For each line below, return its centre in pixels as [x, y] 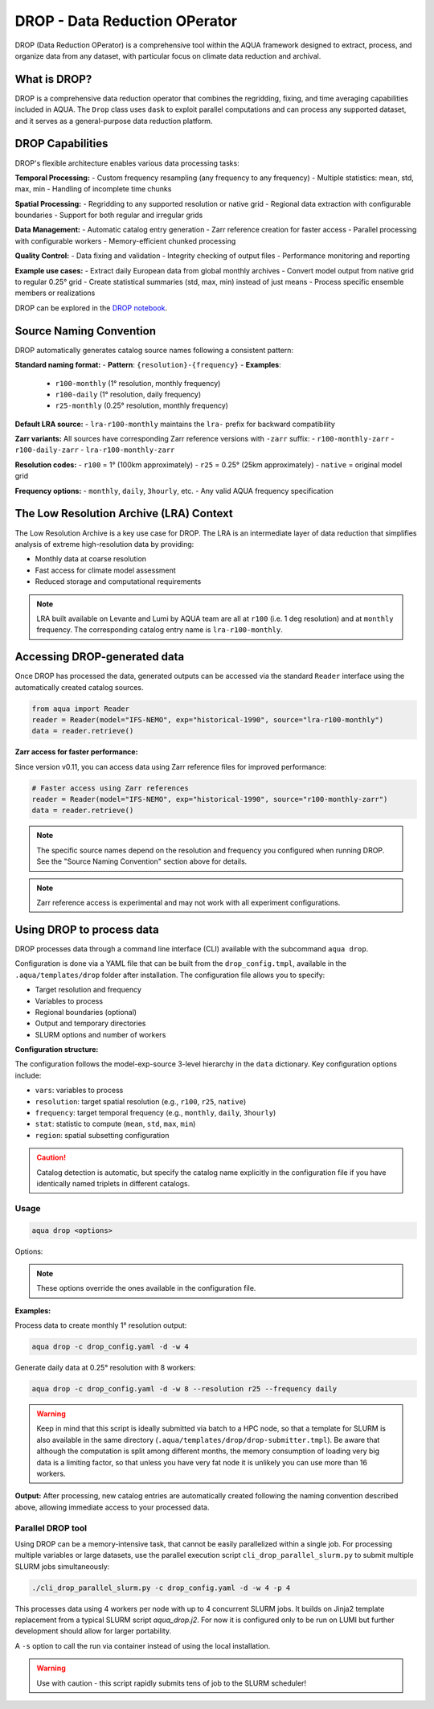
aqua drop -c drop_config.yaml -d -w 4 [110, 1347]
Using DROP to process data [87, 929]
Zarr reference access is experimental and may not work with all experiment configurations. [188, 903]
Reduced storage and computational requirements [118, 581]
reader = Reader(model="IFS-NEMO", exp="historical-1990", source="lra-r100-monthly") [208, 719]
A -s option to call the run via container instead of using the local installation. [143, 1645]
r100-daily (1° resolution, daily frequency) [128, 394]
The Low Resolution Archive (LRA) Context [124, 514]
